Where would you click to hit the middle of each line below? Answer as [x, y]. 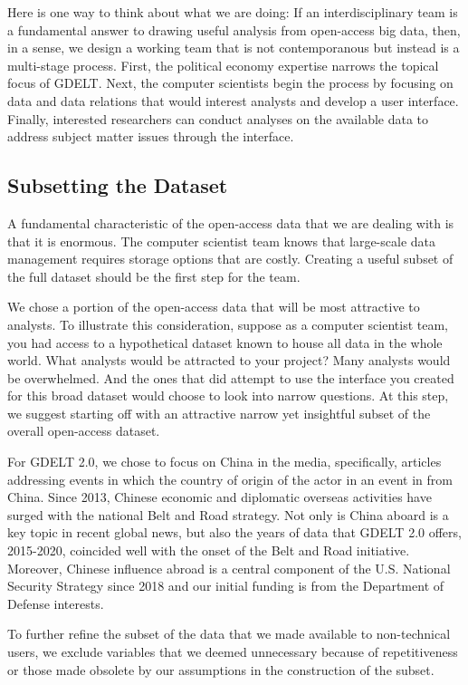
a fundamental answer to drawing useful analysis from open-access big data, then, [234, 29]
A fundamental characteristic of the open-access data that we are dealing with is [231, 222]
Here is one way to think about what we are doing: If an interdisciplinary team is [233, 12]
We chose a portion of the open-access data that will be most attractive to [214, 307]
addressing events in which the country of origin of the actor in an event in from [230, 479]
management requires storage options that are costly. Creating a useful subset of [230, 259]
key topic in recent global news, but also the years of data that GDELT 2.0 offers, [234, 532]
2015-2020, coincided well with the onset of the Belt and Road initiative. [209, 550]
